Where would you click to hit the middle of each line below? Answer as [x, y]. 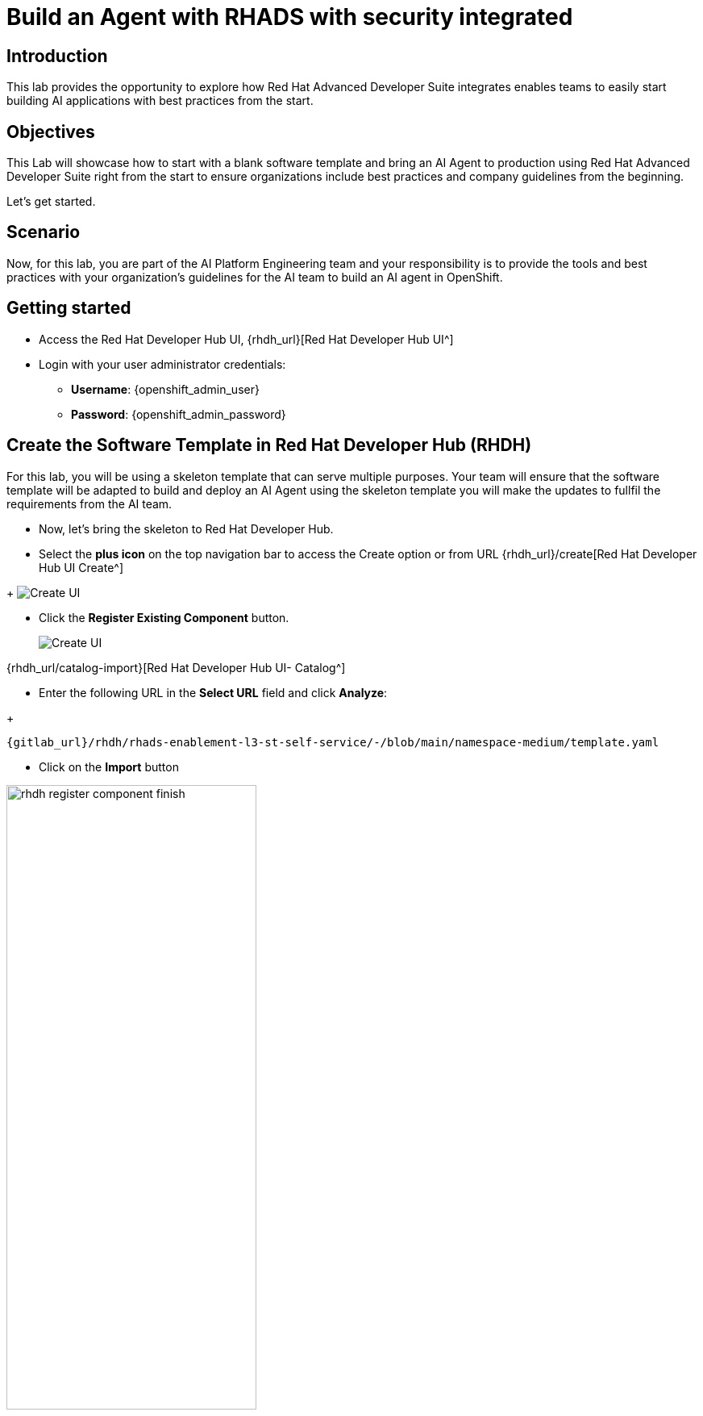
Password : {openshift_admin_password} [179, 414]
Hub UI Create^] [81, 567]
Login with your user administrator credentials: [162, 364]
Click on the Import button [109, 766]
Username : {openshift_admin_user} [165, 389]
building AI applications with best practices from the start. [160, 101]
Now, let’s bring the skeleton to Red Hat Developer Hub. [186, 528]
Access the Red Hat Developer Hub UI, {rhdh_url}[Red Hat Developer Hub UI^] [246, 339]
